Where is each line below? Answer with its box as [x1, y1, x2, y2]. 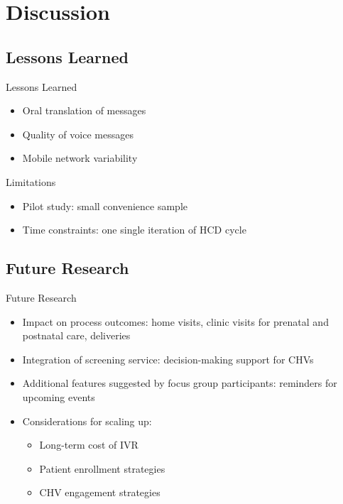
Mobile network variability [22, 150, 138, 165]
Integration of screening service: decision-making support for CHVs [22, 351, 314, 366]
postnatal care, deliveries [22, 328, 131, 343]
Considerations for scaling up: [22, 413, 152, 428]
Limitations [6, 174, 56, 189]
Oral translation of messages [22, 103, 146, 118]
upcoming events [22, 389, 95, 404]
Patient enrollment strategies [39, 461, 165, 476]
